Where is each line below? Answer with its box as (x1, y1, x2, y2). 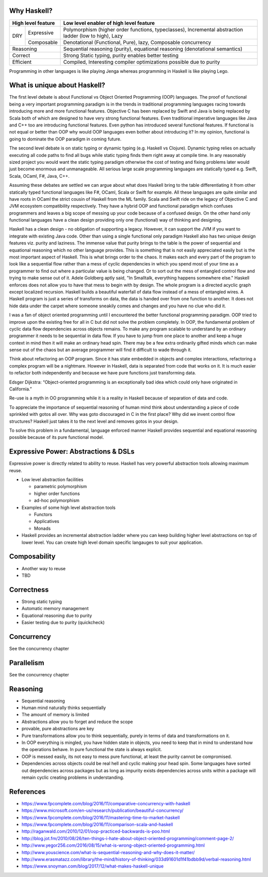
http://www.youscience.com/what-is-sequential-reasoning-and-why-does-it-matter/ (21, 849, 195, 855)
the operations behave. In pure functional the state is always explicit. (21, 747, 162, 752)
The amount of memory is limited (21, 712, 89, 718)
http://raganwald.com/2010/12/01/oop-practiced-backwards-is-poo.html (21, 828, 170, 834)
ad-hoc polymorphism (34, 498, 79, 503)
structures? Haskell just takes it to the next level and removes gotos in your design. (9, 418, 179, 424)
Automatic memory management (21, 606, 89, 612)
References (9, 787, 46, 796)
